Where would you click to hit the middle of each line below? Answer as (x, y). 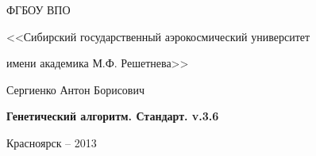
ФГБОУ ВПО (39, 10)
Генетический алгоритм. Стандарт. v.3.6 (113, 116)
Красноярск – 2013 (52, 142)
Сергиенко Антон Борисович (75, 89)
